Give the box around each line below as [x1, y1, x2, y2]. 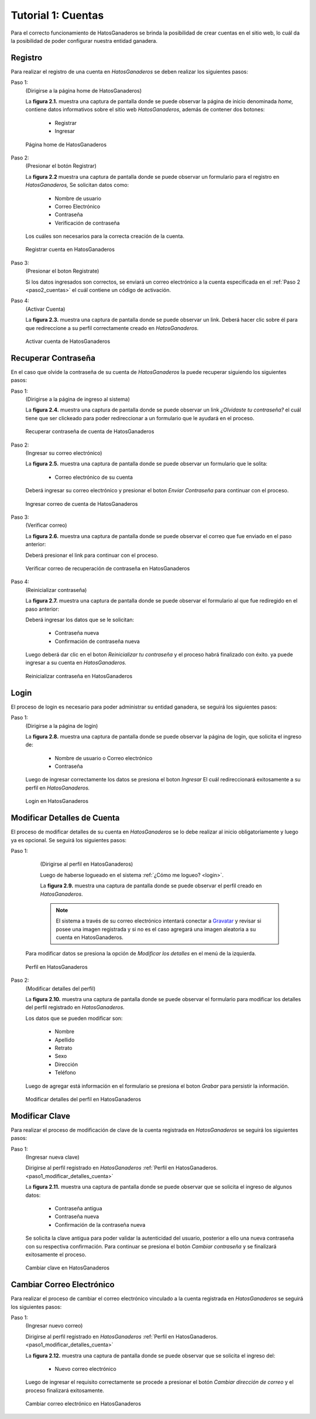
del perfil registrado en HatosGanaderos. [25, 1004, 125, 1011]
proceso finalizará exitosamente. [25, 1387, 105, 1394]
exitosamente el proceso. [25, 1251, 87, 1258]
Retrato [54, 1044, 73, 1052]
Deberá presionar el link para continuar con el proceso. [25, 552, 159, 559]
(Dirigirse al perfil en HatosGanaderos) [40, 860, 133, 867]
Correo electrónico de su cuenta [54, 474, 133, 481]
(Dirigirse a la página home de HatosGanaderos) [25, 87, 142, 94]
